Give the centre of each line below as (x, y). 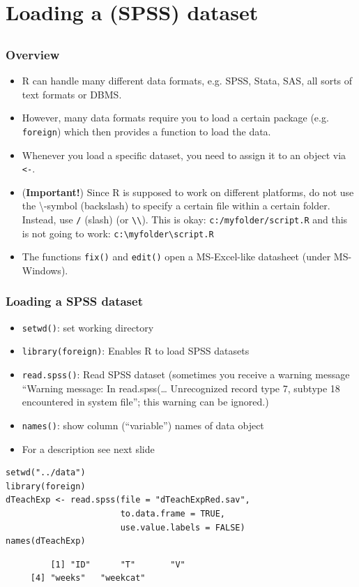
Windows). (45, 270)
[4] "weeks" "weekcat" (88, 578)
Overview (33, 54)
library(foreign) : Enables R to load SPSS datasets (136, 351)
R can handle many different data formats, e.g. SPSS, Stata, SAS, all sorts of (187, 81)
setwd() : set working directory (88, 327)
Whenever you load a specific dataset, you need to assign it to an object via (184, 155)
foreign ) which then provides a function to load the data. (146, 131)
